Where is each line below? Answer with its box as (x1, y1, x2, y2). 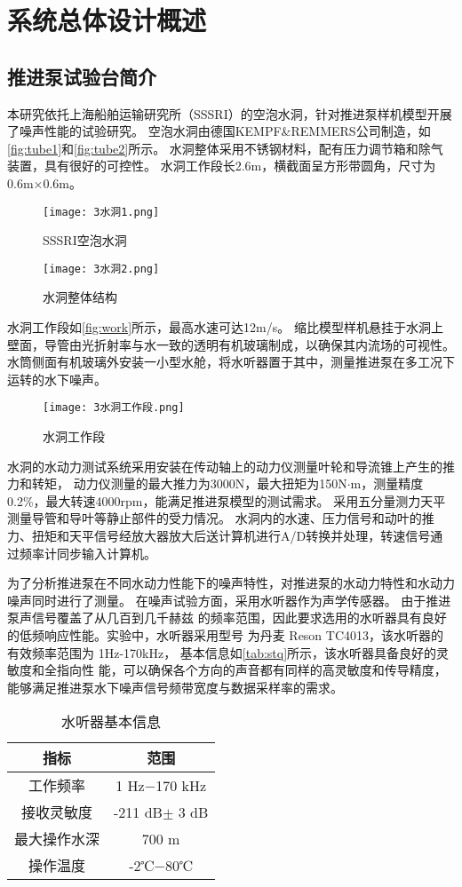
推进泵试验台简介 (7, 62, 156, 90)
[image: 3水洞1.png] (43, 205, 160, 218)
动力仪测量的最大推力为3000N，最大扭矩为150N (73, 474, 347, 493)
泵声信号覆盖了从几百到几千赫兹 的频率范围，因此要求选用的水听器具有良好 (7, 608, 447, 627)
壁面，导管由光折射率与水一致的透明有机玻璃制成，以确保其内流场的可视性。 (7, 335, 455, 353)
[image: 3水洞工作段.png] (43, 401, 185, 415)
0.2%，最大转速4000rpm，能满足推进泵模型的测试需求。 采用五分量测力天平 (7, 491, 446, 510)
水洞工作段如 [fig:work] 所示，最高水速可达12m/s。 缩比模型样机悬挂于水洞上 (7, 318, 443, 337)
